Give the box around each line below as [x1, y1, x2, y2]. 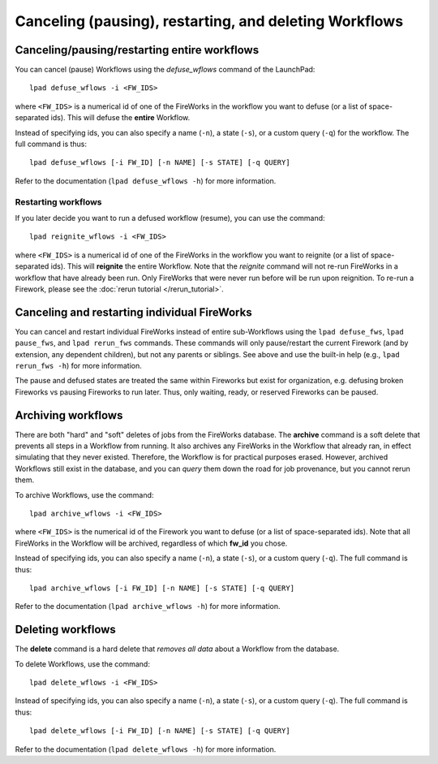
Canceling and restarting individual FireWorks [15, 305, 252, 319]
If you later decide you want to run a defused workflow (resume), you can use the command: [15, 213, 325, 222]
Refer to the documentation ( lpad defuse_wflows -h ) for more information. [15, 175, 277, 186]
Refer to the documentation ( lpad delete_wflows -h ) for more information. [15, 744, 277, 754]
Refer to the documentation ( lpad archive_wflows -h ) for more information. [15, 602, 281, 611]
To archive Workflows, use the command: [15, 490, 154, 499]
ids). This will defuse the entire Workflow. [50, 113, 191, 123]
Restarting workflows [15, 196, 102, 207]
